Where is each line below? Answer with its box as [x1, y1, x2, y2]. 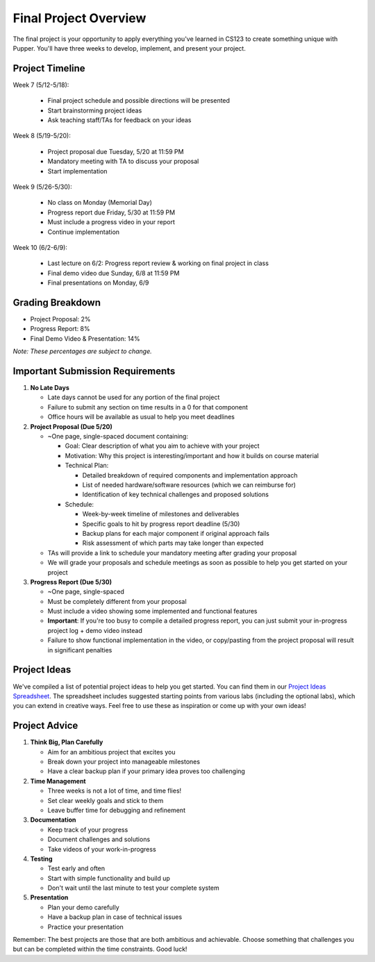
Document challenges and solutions [47, 835, 151, 843]
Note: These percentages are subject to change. [12, 347, 152, 355]
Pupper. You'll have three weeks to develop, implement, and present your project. [12, 44, 246, 52]
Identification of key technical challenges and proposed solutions [82, 490, 269, 499]
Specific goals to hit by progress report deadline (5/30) [82, 519, 240, 528]
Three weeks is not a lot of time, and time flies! [47, 786, 182, 795]
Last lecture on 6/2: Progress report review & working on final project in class [47, 259, 269, 267]
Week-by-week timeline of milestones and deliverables [82, 510, 240, 518]
